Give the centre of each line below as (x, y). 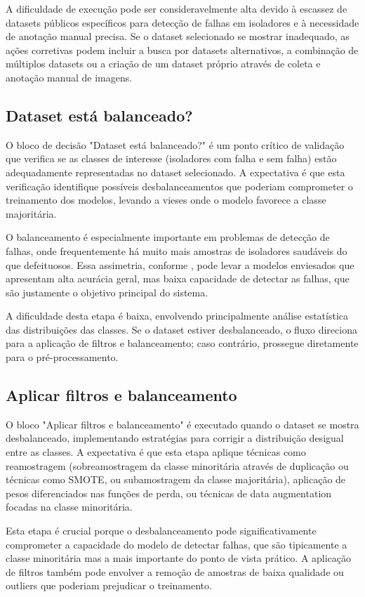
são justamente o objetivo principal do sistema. (107, 292)
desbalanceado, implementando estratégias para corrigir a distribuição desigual (175, 438)
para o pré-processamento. (62, 357)
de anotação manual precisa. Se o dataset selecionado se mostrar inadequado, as (178, 36)
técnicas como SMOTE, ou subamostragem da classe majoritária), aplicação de (176, 479)
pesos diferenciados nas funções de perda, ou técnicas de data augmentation (169, 493)
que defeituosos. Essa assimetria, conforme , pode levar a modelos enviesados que (180, 264)
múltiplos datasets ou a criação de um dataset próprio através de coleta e (163, 64)
